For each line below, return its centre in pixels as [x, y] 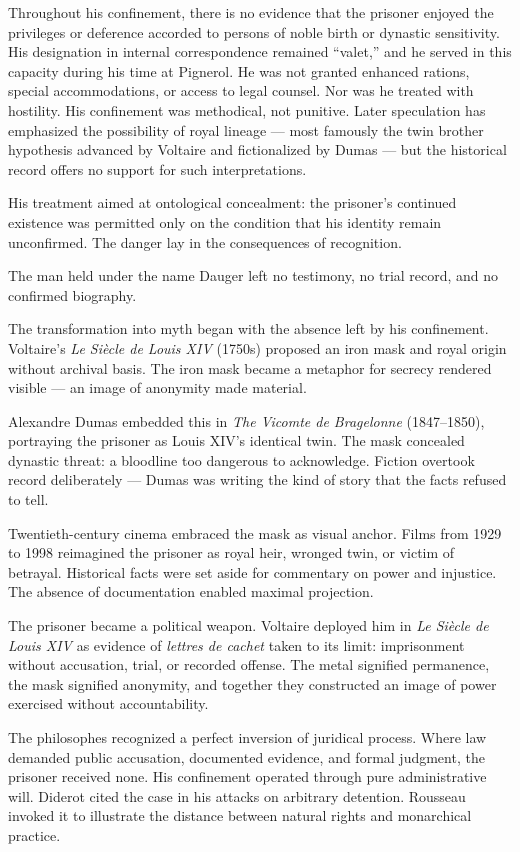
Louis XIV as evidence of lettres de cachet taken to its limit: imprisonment [236, 644]
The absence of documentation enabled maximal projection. [191, 591]
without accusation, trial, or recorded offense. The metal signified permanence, [249, 664]
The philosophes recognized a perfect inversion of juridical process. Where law [247, 737]
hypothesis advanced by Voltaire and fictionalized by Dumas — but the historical [257, 149]
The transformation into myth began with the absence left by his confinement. [248, 328]
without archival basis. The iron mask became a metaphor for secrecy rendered [250, 367]
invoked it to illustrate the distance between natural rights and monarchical [240, 815]
